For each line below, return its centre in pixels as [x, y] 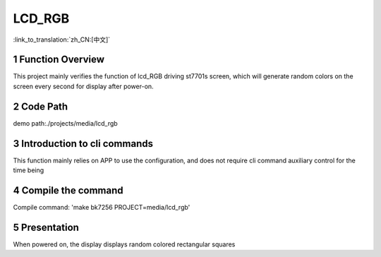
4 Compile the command [68, 190]
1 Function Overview [59, 60]
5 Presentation [46, 227]
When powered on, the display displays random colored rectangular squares [124, 244]
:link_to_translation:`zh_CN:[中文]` [62, 40]
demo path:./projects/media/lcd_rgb [65, 123]
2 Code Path [41, 106]
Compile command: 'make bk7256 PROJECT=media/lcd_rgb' [102, 207]
